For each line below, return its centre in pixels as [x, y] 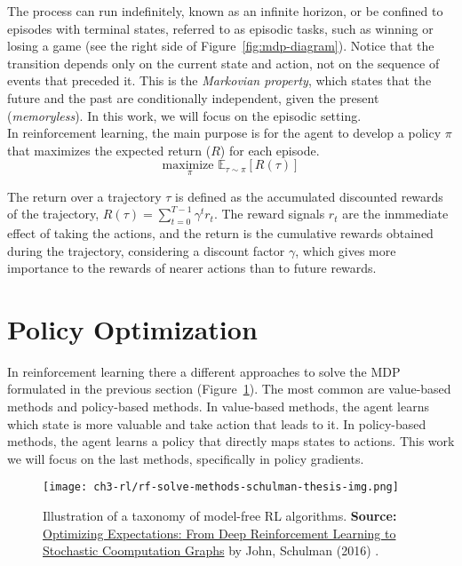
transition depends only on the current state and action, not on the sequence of [223, 63]
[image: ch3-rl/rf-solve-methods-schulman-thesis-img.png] [221, 487]
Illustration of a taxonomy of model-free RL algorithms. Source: [220, 516]
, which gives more [346, 250]
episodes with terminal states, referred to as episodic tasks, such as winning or [220, 28]
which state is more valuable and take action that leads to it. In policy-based [217, 423]
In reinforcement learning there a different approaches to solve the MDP [204, 371]
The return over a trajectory [84, 196]
